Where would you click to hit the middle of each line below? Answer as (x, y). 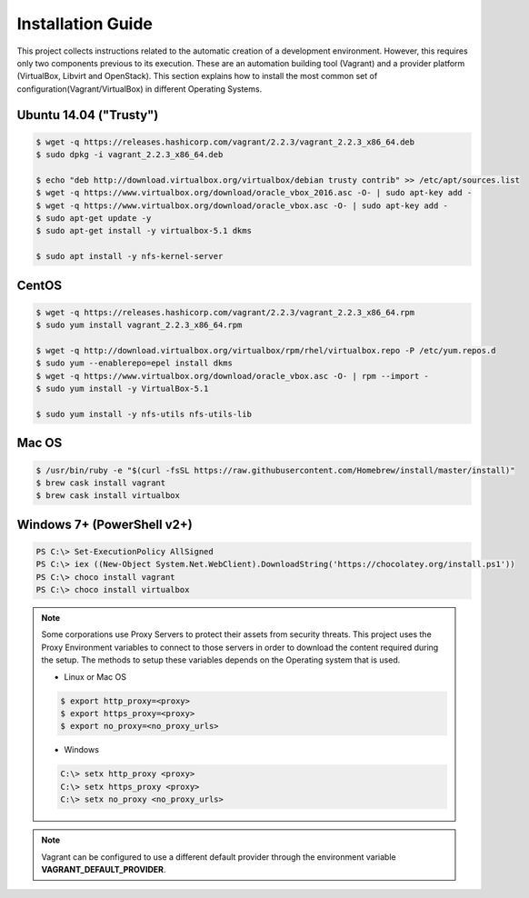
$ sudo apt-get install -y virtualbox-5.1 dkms (144, 231)
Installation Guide (85, 24)
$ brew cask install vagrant (101, 483)
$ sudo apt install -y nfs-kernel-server (130, 256)
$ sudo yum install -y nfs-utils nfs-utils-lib (144, 414)
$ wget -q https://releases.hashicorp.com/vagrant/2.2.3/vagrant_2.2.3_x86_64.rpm (225, 312)
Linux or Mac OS (95, 676)
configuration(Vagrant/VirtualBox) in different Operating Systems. (140, 89)
